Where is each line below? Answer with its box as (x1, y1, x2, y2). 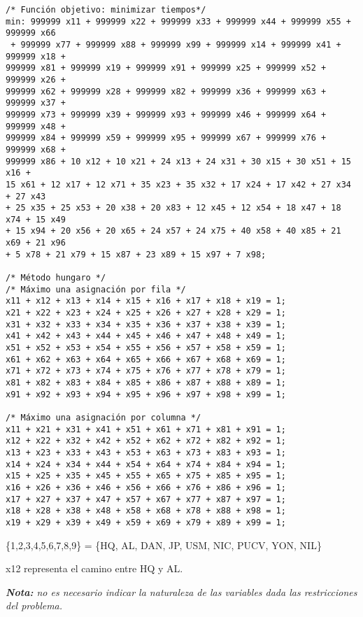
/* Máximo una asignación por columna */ (6, 412, 201, 423)
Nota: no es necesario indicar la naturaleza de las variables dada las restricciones (6, 584, 357, 599)
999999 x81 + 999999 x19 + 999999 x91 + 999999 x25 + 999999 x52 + (6, 63, 327, 73)
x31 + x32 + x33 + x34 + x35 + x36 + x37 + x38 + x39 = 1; (6, 319, 286, 329)
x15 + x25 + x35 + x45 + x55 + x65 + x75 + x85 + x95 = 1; (6, 471, 286, 481)
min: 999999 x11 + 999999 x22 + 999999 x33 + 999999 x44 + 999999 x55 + (6, 16, 351, 27)
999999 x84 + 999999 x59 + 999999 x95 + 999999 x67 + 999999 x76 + (6, 133, 327, 143)
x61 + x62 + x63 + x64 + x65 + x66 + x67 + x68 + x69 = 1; (6, 354, 286, 364)
